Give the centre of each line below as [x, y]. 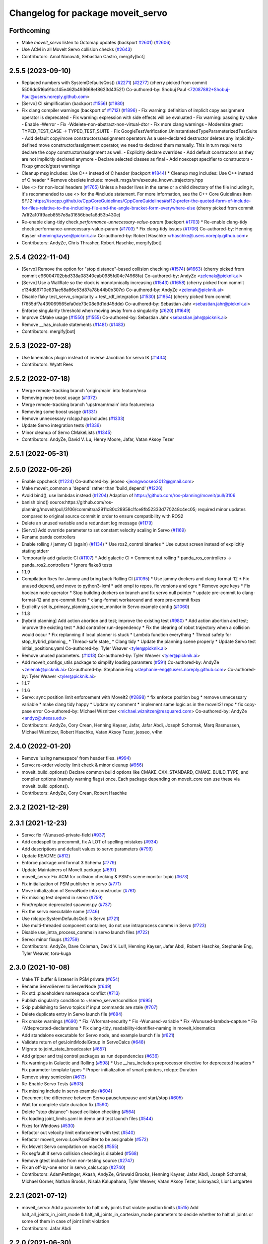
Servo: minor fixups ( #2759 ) [50, 939]
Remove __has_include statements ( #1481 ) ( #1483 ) [73, 324]
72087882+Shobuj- [210, 90]
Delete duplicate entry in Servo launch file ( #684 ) [72, 1014]
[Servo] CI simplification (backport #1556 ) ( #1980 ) [73, 103]
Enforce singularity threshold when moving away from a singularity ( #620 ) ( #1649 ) [106, 311]
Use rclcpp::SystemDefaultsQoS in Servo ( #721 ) [70, 919]
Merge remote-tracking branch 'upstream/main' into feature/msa [88, 405]
